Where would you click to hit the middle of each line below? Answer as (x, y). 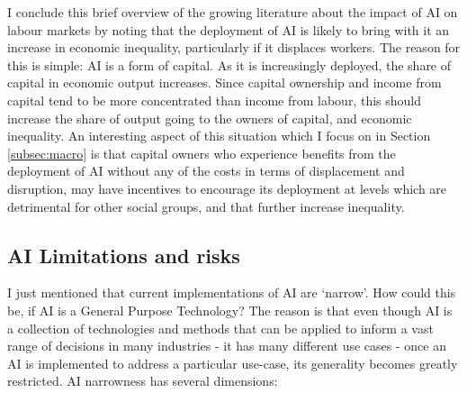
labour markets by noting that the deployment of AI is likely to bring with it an (229, 29)
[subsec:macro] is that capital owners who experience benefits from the (202, 153)
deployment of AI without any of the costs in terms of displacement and (206, 171)
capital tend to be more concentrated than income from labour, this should (214, 100)
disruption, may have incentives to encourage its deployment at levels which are (227, 188)
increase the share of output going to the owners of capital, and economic (210, 118)
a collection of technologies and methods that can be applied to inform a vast (220, 328)
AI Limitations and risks (124, 255)
